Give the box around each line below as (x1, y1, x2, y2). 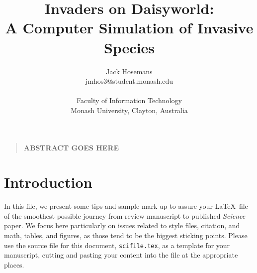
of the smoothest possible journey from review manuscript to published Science (4, 210, 246, 221)
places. (4, 259, 24, 270)
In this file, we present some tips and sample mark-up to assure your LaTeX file (4, 201, 248, 211)
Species (103, 37, 155, 57)
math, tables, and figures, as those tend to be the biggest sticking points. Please (4, 230, 248, 240)
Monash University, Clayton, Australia (71, 105, 188, 115)
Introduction (4, 172, 92, 192)
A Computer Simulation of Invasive (5, 17, 254, 38)
